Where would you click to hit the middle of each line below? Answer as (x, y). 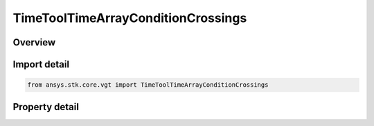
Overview (34, 42)
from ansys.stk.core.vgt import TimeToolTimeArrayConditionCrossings (148, 85)
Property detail (46, 107)
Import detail (41, 64)
